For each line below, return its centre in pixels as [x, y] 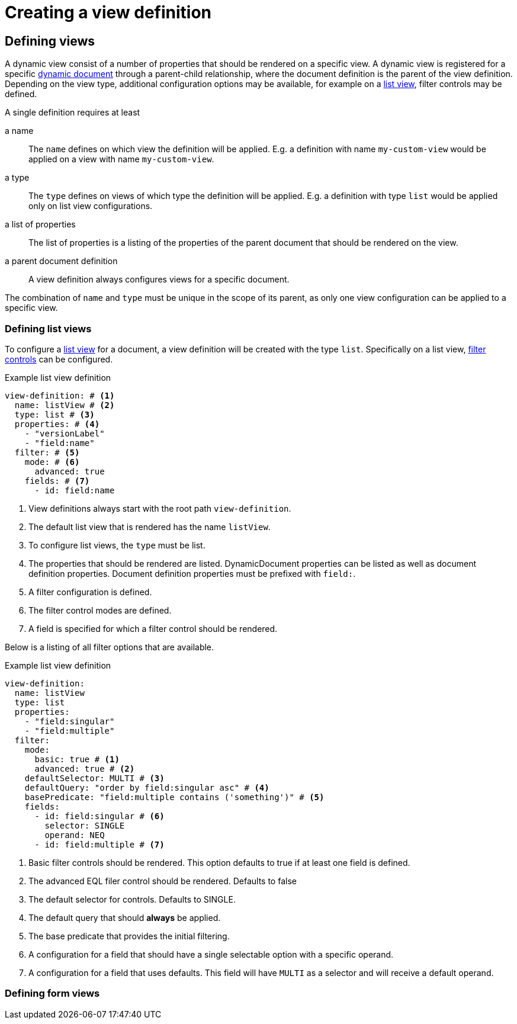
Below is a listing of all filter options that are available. [110, 647]
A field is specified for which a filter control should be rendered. [153, 628]
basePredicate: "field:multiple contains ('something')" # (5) [174, 797]
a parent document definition [61, 261]
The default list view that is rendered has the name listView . [150, 527]
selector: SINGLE [85, 825]
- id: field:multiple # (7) [99, 844]
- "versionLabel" [65, 433]
